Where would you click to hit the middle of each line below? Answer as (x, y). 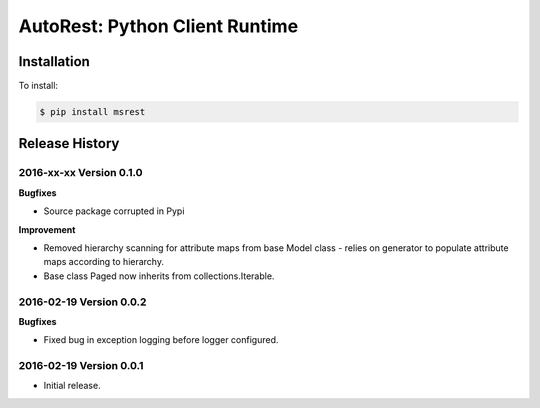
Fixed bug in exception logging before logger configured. (161, 340)
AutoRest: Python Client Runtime (158, 26)
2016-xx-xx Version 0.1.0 (80, 173)
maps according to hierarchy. (104, 262)
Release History (69, 143)
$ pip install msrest (92, 112)
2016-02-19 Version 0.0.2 (82, 302)
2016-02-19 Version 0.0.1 (81, 366)
